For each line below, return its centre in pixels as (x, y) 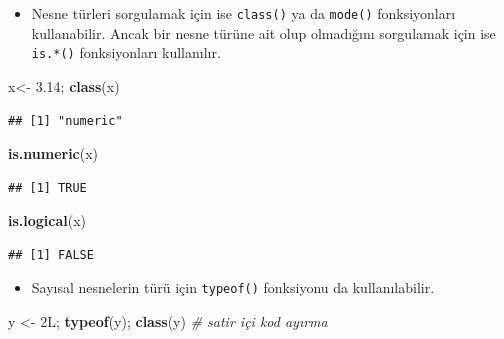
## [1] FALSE (51, 254)
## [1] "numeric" (65, 120)
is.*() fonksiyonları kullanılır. (126, 52)
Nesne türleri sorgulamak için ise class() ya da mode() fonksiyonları (243, 13)
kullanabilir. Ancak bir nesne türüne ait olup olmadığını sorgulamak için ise (263, 32)
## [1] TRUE (47, 187)
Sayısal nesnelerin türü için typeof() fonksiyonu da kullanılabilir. (233, 287)
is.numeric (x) (53, 153)
